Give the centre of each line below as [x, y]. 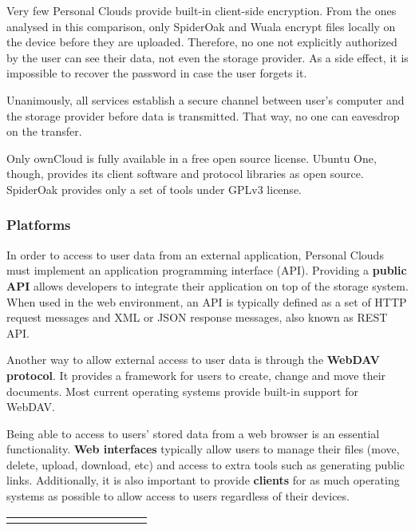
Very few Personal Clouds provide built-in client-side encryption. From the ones [202, 10]
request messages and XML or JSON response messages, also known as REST [197, 317]
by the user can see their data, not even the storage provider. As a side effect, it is [207, 57]
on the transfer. [44, 131]
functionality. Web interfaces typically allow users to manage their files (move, [203, 449]
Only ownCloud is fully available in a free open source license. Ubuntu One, [192, 158]
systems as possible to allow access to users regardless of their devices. [178, 496]
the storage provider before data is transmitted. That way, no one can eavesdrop [203, 115]
